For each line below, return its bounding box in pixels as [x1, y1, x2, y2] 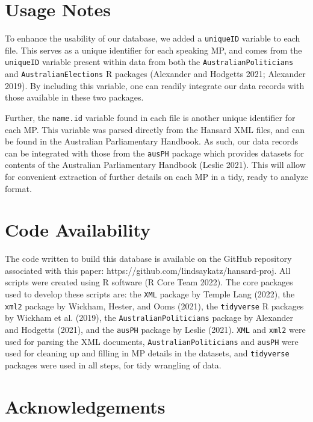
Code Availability [5, 217, 151, 242]
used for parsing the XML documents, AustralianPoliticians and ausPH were [5, 335, 299, 347]
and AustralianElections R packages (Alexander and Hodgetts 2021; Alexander [5, 67, 306, 80]
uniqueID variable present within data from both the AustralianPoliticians [5, 55, 294, 68]
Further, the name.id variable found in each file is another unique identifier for [5, 111, 296, 123]
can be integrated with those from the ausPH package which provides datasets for [5, 146, 305, 159]
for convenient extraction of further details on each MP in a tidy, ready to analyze [5, 170, 308, 182]
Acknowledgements [5, 394, 166, 418]
